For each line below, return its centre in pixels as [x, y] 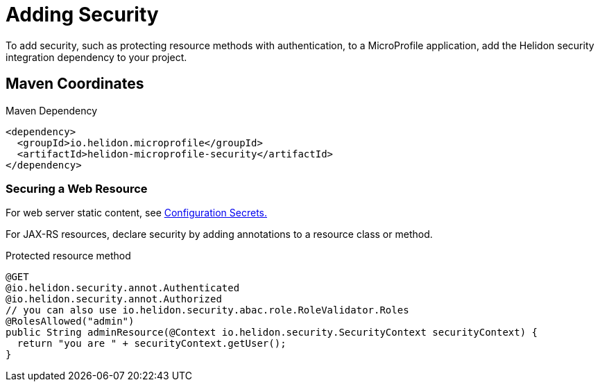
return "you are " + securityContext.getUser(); [152, 344]
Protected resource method [68, 256]
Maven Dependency [52, 110]
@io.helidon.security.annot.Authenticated [123, 288]
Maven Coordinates [75, 84]
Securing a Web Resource [77, 188]
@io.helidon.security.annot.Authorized [114, 299]
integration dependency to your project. [96, 57]
